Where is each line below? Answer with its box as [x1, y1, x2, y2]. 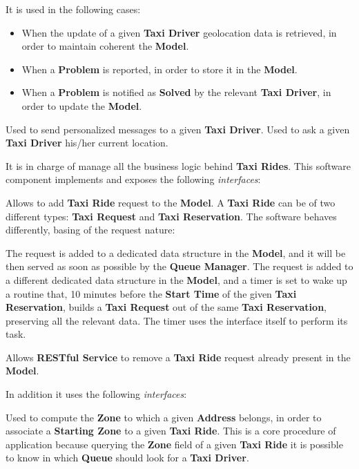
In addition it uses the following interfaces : [6, 387, 187, 401]
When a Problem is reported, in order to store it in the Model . [21, 61, 298, 76]
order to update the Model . [21, 98, 142, 113]
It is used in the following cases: [6, 2, 141, 16]
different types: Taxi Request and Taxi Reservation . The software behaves [6, 209, 337, 223]
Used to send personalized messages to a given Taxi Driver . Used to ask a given [6, 122, 350, 136]
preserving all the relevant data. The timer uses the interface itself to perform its [6, 313, 348, 327]
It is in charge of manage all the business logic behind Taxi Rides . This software [6, 158, 351, 173]
